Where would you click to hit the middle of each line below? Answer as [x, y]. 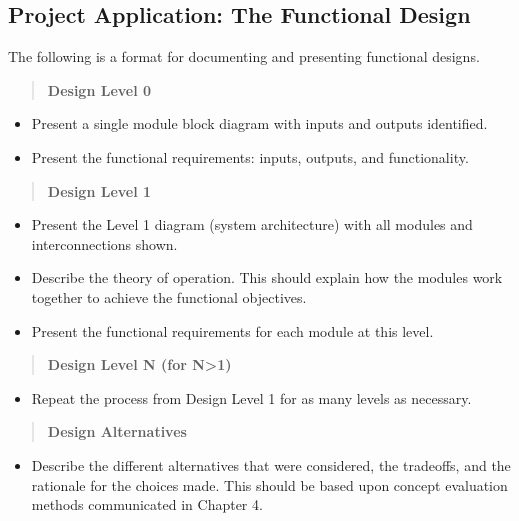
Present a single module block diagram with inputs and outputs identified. [259, 123]
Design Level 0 [99, 89]
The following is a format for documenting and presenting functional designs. [244, 56]
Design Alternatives [117, 431]
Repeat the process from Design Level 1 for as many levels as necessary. [251, 397]
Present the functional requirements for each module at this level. [232, 330]
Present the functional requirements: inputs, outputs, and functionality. [250, 156]
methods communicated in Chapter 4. [147, 504]
